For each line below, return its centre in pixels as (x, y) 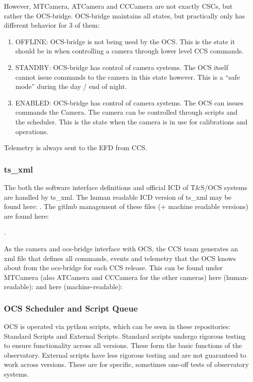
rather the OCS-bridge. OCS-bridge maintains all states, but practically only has (125, 15)
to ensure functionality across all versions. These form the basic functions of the (123, 345)
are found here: (27, 216)
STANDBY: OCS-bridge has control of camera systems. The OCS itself (122, 67)
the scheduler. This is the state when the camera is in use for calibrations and (131, 121)
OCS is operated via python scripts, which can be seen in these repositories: (117, 326)
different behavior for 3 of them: (52, 25)
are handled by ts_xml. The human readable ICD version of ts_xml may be (118, 197)
